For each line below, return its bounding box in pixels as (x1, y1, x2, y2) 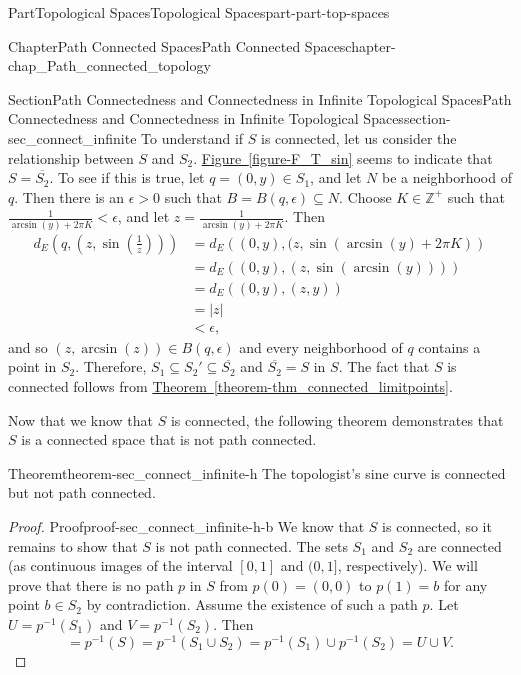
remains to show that (8, 535, 138, 556)
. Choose (339, 186, 392, 207)
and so (8, 336, 48, 357)
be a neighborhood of (381, 167, 512, 188)
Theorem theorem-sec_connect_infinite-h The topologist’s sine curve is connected (8, 462, 506, 483)
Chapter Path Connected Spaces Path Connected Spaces (8, 35, 346, 56)
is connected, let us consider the (261, 127, 457, 148)
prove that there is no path (8, 574, 174, 595)
